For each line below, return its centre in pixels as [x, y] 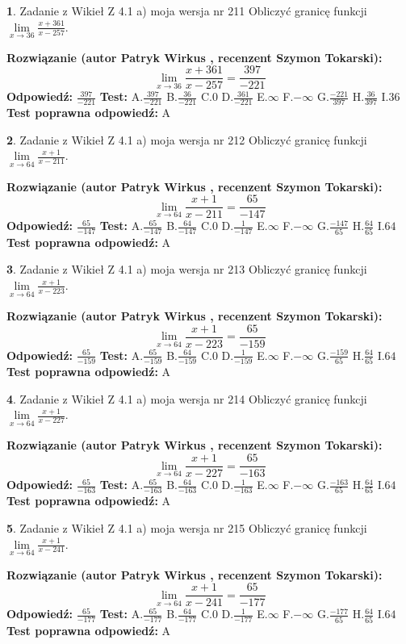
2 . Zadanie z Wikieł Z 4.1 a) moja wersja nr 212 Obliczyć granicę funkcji [187, 139]
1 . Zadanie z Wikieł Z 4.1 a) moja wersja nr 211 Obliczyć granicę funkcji [187, 10]
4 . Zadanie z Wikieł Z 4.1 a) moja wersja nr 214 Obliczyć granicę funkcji [187, 398]
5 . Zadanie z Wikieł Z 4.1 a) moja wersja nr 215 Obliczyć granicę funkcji [187, 528]
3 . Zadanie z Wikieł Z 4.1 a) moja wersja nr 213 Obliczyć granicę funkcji [187, 269]
